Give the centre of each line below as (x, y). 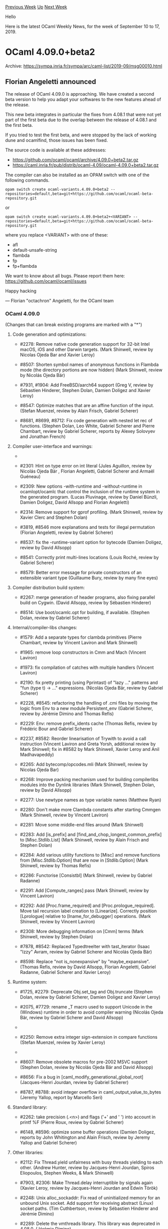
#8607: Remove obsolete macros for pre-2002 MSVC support (84, 1062)
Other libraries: (28, 1153)
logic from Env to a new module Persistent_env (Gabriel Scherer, (87, 709)
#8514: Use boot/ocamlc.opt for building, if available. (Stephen (85, 612)
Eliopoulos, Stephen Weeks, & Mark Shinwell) (67, 1173)
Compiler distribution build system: (49, 588)
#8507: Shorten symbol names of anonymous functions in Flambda (89, 365)
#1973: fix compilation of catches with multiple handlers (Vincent (87, 667)
